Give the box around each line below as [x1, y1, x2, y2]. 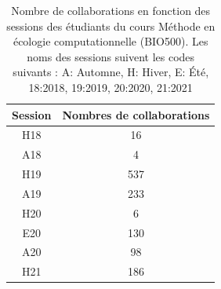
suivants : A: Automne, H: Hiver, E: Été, [13, 64, 209, 80]
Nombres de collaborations [62, 106, 210, 123]
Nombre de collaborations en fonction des [11, 2, 211, 18]
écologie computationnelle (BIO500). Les [13, 33, 208, 49]
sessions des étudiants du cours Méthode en [6, 17, 216, 34]
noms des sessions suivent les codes [27, 48, 195, 64]
